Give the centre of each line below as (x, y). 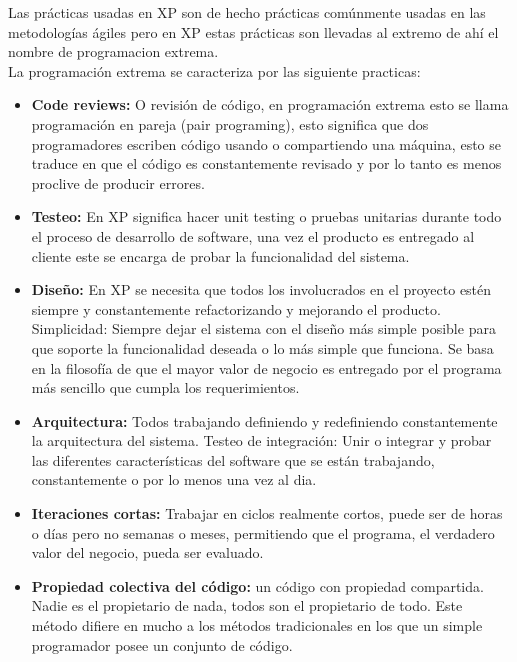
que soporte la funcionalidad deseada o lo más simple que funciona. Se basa (262, 347)
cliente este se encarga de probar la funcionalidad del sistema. (220, 255)
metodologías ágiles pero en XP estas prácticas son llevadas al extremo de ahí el (253, 31)
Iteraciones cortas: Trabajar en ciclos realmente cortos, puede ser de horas (267, 513)
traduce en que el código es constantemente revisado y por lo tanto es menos (266, 163)
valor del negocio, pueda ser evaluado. (147, 552)
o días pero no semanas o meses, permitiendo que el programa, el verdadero (263, 532)
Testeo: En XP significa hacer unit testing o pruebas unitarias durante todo (266, 216)
